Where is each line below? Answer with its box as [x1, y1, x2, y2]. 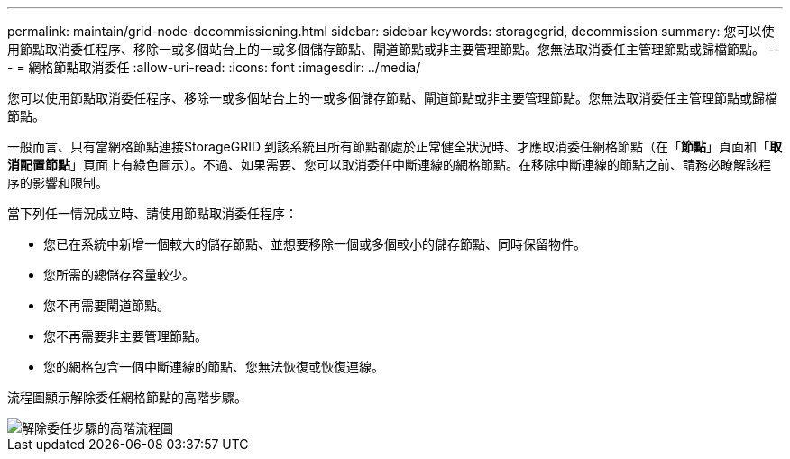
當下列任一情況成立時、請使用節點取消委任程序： [7, 206, 298, 221]
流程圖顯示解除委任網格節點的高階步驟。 [7, 390, 247, 405]
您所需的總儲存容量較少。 [43, 267, 195, 282]
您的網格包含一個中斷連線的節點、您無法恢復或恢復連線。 [43, 359, 384, 374]
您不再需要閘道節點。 [43, 298, 170, 313]
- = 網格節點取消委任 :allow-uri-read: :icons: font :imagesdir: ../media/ [7, 60, 421, 75]
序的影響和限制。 [7, 175, 108, 190]
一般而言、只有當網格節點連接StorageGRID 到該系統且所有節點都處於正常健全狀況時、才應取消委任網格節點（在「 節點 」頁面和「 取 [7, 139, 782, 154]
